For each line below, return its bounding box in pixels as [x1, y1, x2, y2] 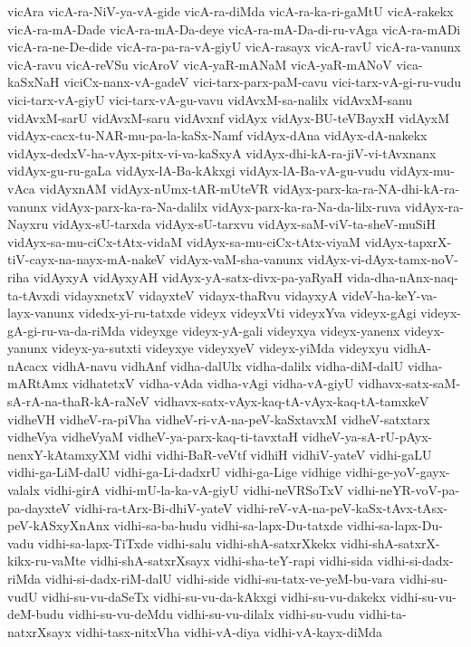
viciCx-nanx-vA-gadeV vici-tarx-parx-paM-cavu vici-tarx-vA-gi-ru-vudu [63, 72, 462, 91]
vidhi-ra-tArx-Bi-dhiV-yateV [74, 498, 233, 517]
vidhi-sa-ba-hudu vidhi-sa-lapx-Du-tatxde [113, 516, 343, 535]
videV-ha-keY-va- [341, 285, 437, 304]
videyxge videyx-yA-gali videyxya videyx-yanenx [130, 320, 400, 339]
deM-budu [7, 604, 64, 623]
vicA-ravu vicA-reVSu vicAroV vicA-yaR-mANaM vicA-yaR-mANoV [7, 54, 392, 73]
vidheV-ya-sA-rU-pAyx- [302, 427, 433, 446]
